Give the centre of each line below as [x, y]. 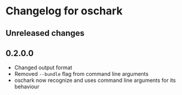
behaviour [27, 87]
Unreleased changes [45, 33]
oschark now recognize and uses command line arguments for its [95, 80]
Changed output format [43, 68]
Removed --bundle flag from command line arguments [81, 74]
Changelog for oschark [64, 11]
